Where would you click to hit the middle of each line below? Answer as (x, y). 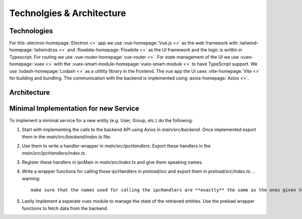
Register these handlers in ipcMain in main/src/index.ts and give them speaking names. (112, 162)
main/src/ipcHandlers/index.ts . (54, 153)
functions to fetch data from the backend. (65, 208)
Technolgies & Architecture (68, 13)
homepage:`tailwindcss (33, 50)
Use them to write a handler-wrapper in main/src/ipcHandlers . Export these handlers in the (116, 146)
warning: (31, 178)
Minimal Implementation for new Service (74, 108)
